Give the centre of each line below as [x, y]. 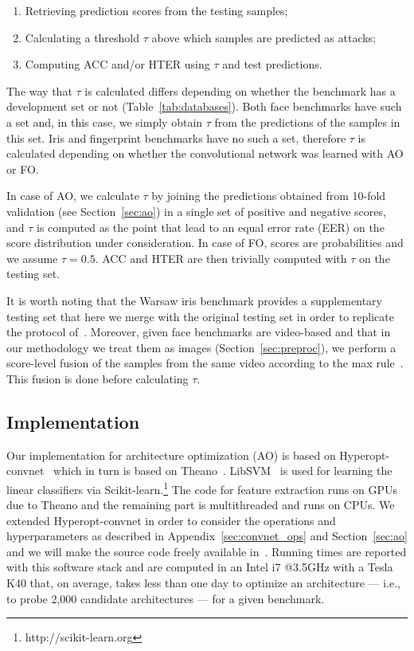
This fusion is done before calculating [98, 378]
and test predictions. [272, 64]
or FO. [23, 169]
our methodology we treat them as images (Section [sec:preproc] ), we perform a [201, 347]
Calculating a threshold [82, 37]
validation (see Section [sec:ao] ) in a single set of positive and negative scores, [196, 211]
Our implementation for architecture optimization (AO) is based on [171, 455]
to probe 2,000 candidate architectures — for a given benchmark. [166, 598]
